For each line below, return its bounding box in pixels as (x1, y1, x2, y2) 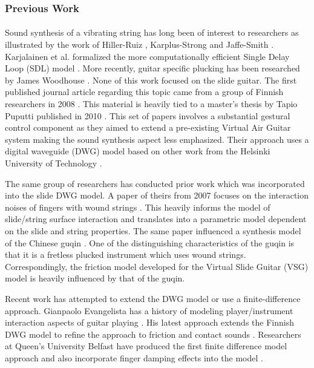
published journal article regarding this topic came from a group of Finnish (5, 85, 284, 98)
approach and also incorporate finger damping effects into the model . (5, 351, 263, 364)
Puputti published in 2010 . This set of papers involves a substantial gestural (5, 109, 290, 122)
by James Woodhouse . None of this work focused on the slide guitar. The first (5, 73, 297, 86)
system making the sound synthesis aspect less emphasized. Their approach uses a (5, 133, 309, 145)
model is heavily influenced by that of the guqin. (5, 272, 185, 284)
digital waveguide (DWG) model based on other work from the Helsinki (5, 145, 270, 157)
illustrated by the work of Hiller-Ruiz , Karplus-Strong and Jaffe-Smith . (5, 38, 274, 51)
